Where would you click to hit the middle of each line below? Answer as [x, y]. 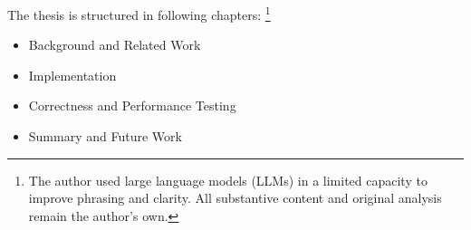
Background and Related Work [115, 45]
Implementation [72, 75]
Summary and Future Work [105, 136]
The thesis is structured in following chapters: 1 [139, 13]
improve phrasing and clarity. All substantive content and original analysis [235, 198]
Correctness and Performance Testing [132, 105]
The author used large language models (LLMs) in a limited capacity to [228, 180]
